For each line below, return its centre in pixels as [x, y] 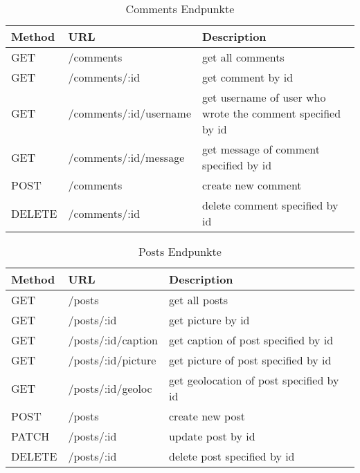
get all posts [199, 300]
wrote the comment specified [272, 113]
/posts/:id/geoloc [110, 388]
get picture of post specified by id [250, 360]
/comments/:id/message [126, 157]
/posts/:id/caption [113, 340]
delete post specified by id [232, 456]
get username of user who [264, 97]
